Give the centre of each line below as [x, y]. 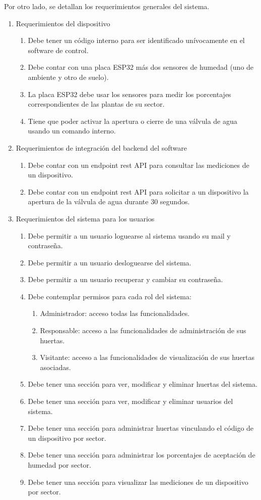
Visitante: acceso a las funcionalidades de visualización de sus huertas [147, 357]
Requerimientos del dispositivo [63, 23]
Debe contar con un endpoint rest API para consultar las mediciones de [139, 165]
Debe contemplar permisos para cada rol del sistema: [110, 296]
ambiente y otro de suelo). [68, 77]
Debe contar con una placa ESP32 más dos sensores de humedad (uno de [141, 67]
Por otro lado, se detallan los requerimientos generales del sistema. [107, 6]
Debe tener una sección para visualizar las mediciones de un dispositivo [138, 482]
